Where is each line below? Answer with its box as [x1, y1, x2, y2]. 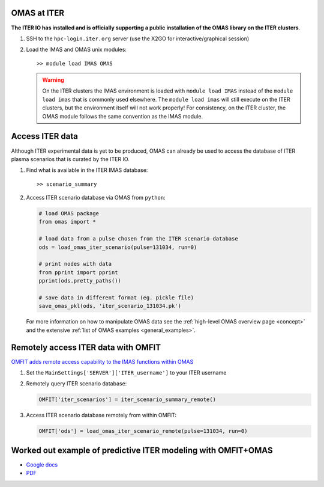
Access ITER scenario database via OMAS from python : [26, 194, 166, 201]
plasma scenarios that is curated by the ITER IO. [11, 155, 130, 162]
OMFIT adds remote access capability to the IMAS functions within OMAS [11, 358, 194, 365]
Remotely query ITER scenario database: [26, 380, 127, 387]
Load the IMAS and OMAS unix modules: [26, 46, 127, 54]
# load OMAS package [38, 210, 99, 217]
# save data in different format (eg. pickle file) [38, 295, 194, 301]
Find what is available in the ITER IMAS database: [26, 167, 148, 174]
